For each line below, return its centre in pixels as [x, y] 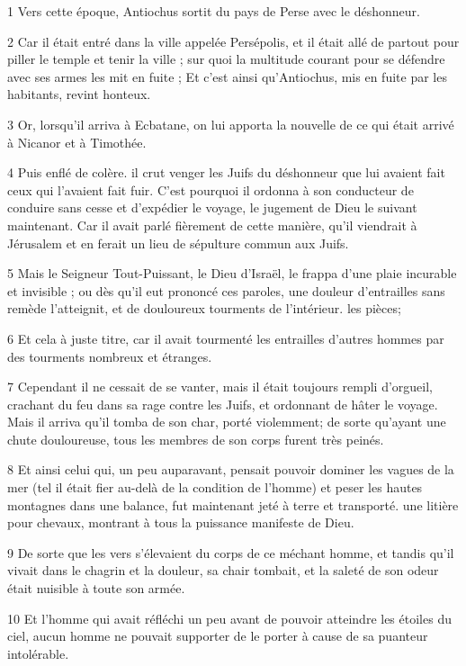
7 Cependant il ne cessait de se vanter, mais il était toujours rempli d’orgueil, [220, 387]
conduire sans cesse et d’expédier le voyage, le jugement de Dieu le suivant [212, 207]
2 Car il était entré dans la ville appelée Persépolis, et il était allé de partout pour [233, 41]
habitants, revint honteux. [79, 94]
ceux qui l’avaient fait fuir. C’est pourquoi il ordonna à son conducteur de [211, 189]
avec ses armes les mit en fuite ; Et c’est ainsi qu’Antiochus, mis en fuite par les [227, 76]
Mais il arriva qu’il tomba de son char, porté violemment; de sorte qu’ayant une [227, 422]
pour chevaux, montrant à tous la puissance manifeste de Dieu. [181, 522]
